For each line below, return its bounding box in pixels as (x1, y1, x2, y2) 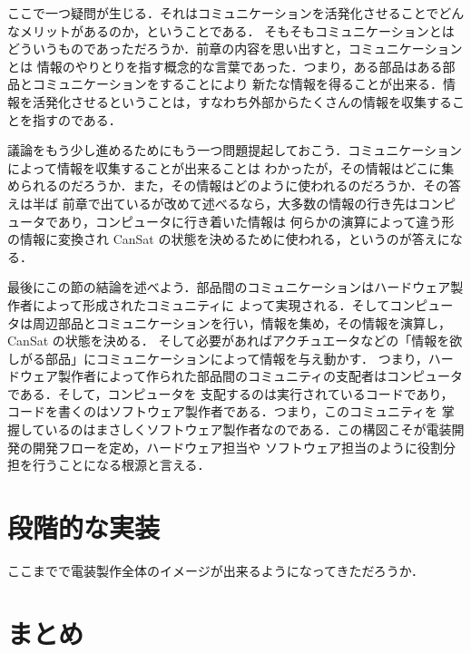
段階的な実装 (7, 509, 161, 546)
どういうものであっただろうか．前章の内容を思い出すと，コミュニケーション (7, 39, 463, 58)
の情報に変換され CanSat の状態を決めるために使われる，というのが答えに (7, 229, 450, 249)
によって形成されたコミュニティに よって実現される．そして (32, 295, 390, 314)
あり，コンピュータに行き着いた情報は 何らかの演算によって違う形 (57, 211, 455, 230)
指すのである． (32, 110, 122, 129)
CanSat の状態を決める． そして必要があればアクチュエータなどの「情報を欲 (7, 331, 463, 350)
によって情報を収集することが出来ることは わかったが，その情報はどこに (7, 158, 442, 177)
